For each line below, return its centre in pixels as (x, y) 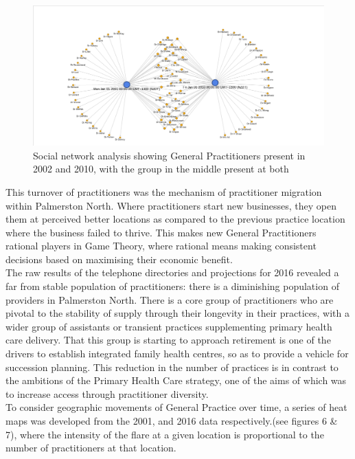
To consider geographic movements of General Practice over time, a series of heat (176, 407)
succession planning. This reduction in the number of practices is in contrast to (172, 367)
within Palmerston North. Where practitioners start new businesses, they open (171, 205)
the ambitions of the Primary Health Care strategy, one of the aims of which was (176, 380)
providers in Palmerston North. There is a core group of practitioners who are (170, 299)
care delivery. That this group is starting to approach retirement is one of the (168, 340)
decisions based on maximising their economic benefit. (119, 259)
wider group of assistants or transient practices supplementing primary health (169, 326)
